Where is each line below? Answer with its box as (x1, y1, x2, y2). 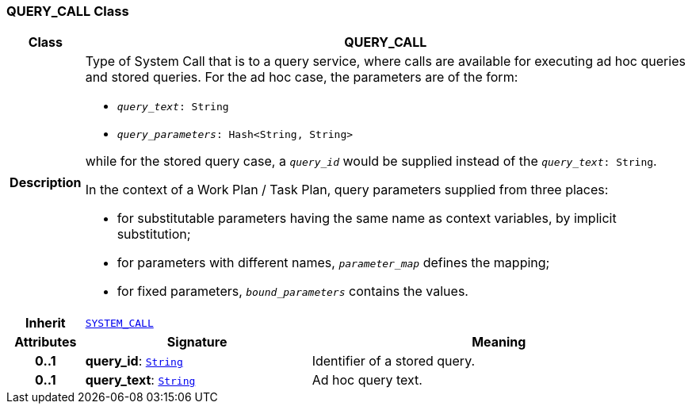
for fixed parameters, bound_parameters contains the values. (117, 283, 468, 300)
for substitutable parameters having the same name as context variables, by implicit (117, 210, 617, 227)
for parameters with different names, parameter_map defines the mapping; (117, 255, 550, 271)
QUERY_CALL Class (6, 3, 129, 19)
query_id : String (85, 353, 183, 370)
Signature (166, 334, 227, 351)
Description (10, 174, 82, 191)
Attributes (14, 334, 77, 351)
